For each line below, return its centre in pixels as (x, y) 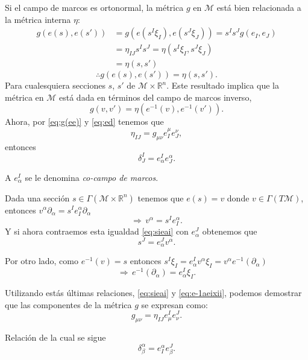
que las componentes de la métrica (68, 304)
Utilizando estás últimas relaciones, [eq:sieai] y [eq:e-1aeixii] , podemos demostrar (153, 293)
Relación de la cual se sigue (55, 337)
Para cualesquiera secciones (55, 85)
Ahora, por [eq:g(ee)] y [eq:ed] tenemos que (84, 122)
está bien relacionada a (259, 7)
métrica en (24, 97)
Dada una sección (37, 197)
